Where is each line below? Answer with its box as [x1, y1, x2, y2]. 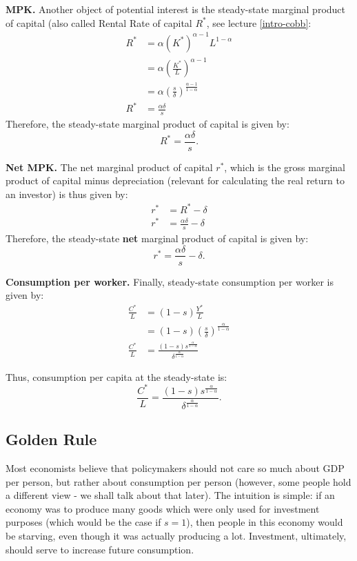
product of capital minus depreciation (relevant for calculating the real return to [6, 173, 345, 188]
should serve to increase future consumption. [6, 542, 194, 556]
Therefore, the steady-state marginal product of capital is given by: [6, 117, 289, 130]
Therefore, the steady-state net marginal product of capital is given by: [6, 230, 309, 245]
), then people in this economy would [186, 515, 343, 529]
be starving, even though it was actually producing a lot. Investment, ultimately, [6, 529, 347, 543]
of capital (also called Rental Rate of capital [6, 15, 192, 30]
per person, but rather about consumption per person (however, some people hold [6, 474, 351, 489]
